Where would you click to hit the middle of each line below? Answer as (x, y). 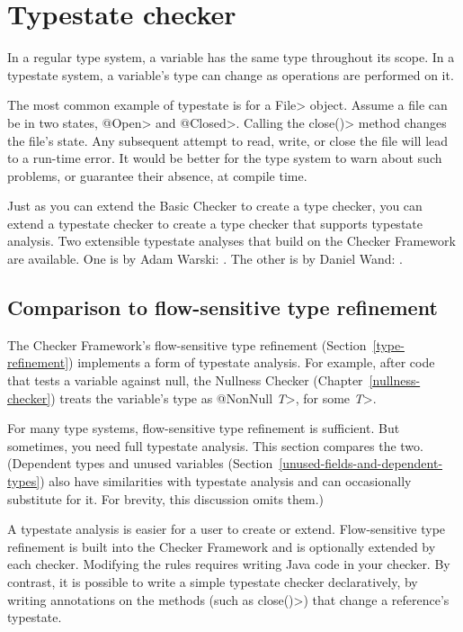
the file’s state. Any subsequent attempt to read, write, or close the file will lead (228, 140)
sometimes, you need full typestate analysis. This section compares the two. (215, 445)
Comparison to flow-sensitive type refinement (223, 307)
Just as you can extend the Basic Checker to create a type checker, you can (215, 206)
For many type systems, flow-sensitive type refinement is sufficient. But (204, 428)
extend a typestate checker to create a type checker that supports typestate (215, 223)
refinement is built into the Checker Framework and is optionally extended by (222, 546)
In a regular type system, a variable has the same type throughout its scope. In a (231, 57)
